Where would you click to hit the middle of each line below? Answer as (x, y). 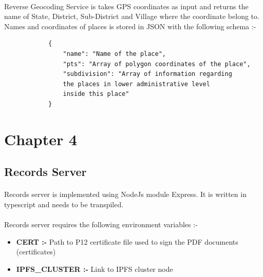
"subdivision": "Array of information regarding (147, 74)
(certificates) (36, 252)
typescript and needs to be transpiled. (64, 204)
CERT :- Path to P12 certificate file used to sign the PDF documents (127, 241)
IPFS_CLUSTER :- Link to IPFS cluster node (95, 269)
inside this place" (96, 94)
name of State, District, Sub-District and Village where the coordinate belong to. (132, 16)
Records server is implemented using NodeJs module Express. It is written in (125, 194)
